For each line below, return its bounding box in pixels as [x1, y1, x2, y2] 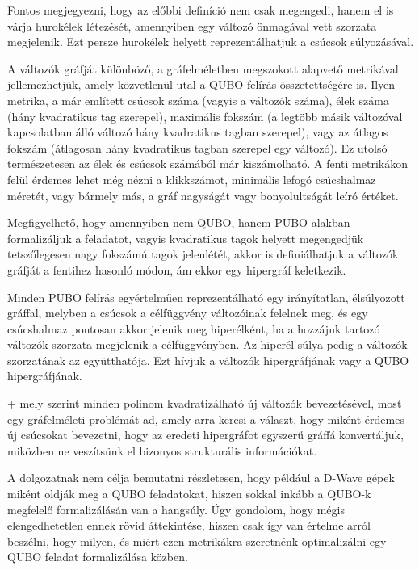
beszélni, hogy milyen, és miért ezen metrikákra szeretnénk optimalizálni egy [7, 532, 387, 549]
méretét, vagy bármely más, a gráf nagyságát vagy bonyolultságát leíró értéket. [7, 187, 399, 203]
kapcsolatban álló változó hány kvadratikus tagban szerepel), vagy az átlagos [7, 124, 388, 140]
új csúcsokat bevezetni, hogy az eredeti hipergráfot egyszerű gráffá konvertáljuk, [7, 426, 404, 443]
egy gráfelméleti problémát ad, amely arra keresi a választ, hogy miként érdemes [7, 410, 404, 427]
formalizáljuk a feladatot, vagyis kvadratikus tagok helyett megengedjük [7, 229, 364, 246]
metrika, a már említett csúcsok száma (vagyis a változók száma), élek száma [7, 91, 389, 108]
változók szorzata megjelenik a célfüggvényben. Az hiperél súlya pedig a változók [7, 336, 408, 353]
